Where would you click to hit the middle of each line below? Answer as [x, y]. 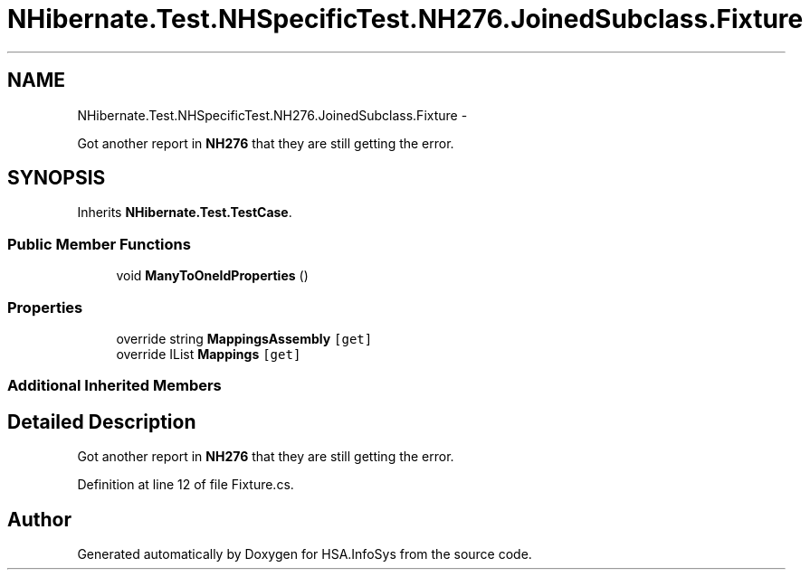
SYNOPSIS [57, 178]
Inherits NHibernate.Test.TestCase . [185, 213]
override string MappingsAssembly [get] [244, 338]
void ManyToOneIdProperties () [212, 276]
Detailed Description [102, 421]
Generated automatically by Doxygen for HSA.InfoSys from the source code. [305, 554]
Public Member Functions [99, 244]
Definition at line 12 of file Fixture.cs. [186, 485]
